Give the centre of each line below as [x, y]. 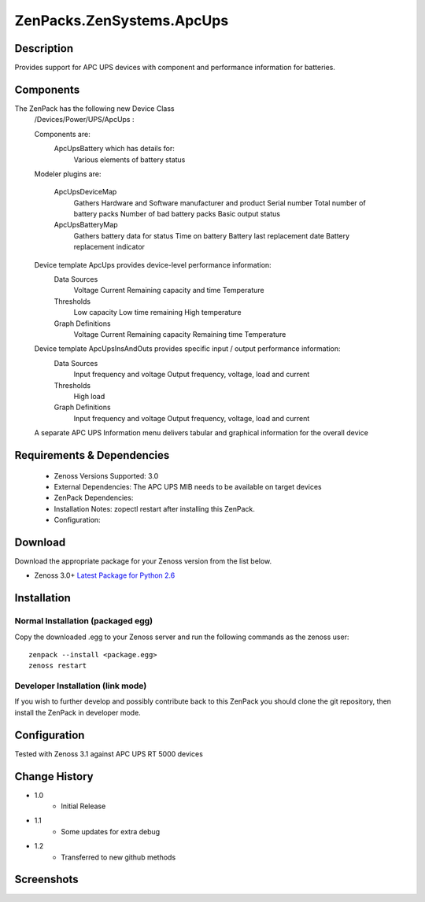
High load [89, 396]
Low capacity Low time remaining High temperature [157, 312]
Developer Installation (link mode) [81, 686]
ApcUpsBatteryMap [86, 225]
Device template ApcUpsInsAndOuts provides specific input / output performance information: [188, 349]
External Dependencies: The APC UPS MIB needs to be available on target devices [188, 486]
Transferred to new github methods [118, 857]
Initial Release [83, 806]
